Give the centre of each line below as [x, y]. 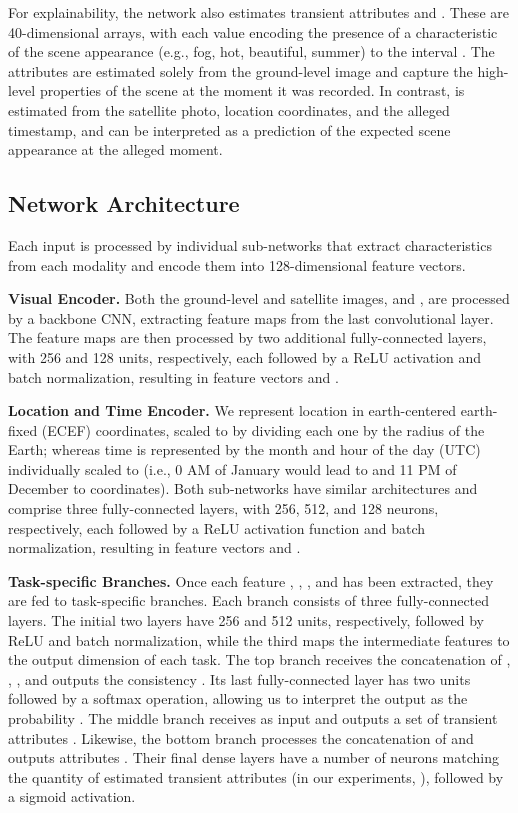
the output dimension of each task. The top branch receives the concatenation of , [259, 659]
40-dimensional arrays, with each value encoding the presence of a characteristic [253, 31]
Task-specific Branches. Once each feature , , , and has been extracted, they [251, 580]
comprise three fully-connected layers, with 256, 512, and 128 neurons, [223, 508]
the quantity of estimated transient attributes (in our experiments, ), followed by [256, 776]
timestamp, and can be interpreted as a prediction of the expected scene [229, 129]
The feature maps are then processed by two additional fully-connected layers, [247, 337]
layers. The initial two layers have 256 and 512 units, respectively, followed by [246, 620]
